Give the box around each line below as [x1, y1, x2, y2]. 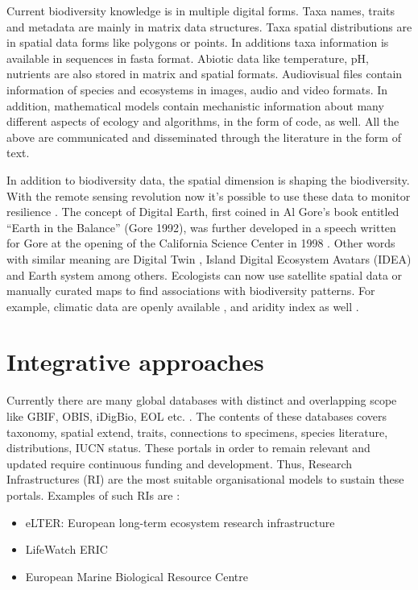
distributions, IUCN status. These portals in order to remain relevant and [6, 439, 370, 456]
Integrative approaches [6, 345, 264, 378]
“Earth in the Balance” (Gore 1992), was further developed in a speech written [6, 218, 396, 235]
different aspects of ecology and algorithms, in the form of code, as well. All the [6, 113, 399, 130]
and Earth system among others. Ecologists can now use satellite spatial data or [6, 266, 403, 283]
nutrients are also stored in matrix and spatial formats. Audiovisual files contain [6, 65, 403, 82]
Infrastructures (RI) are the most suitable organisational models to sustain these [6, 471, 404, 488]
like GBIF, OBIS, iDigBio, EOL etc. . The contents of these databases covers [6, 408, 387, 424]
